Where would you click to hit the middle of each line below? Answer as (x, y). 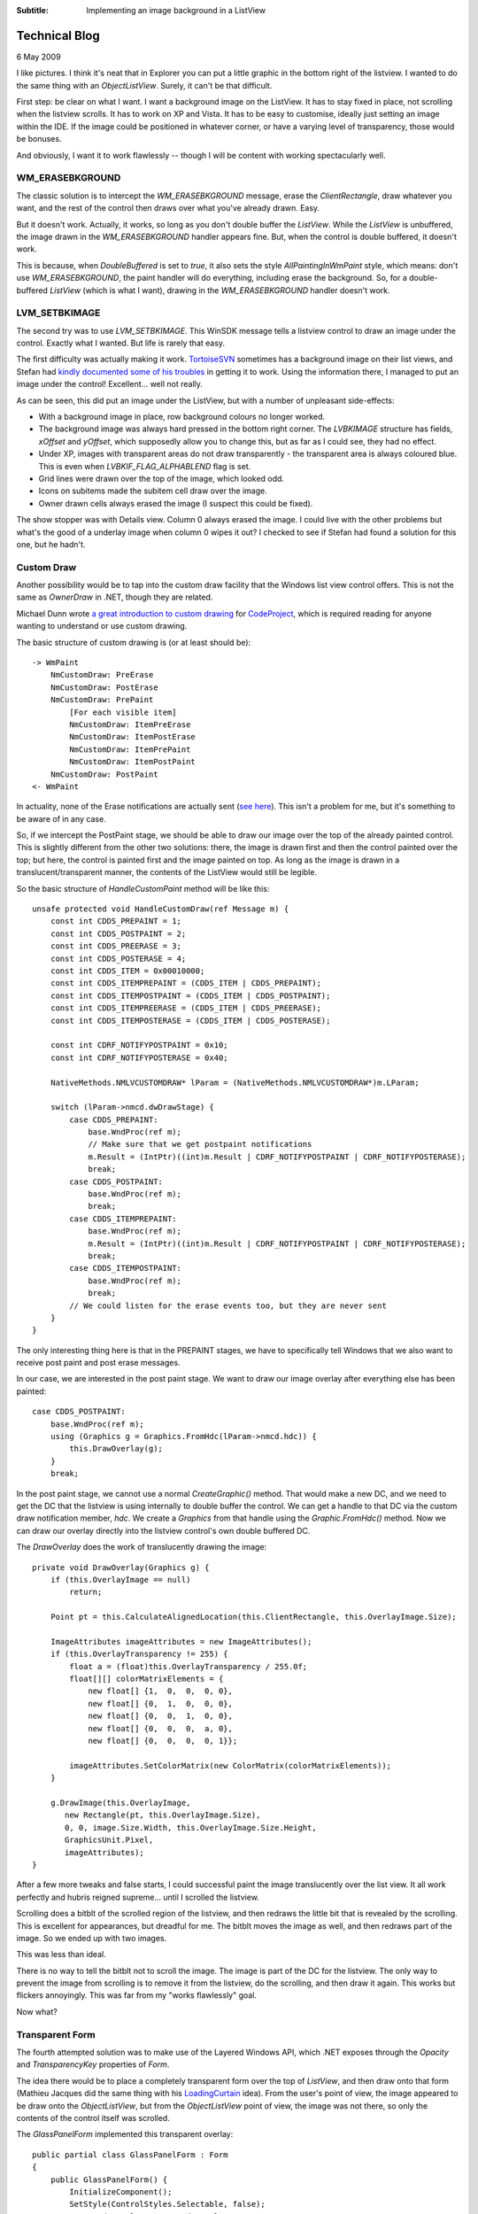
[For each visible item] (123, 712)
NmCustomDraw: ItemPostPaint (133, 762)
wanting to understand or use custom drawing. (102, 626)
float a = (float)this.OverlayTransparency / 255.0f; (189, 1666)
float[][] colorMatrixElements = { (146, 1679)
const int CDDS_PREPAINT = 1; (116, 921)
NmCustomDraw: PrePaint (102, 700)
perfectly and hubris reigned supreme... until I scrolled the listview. (138, 1897)
